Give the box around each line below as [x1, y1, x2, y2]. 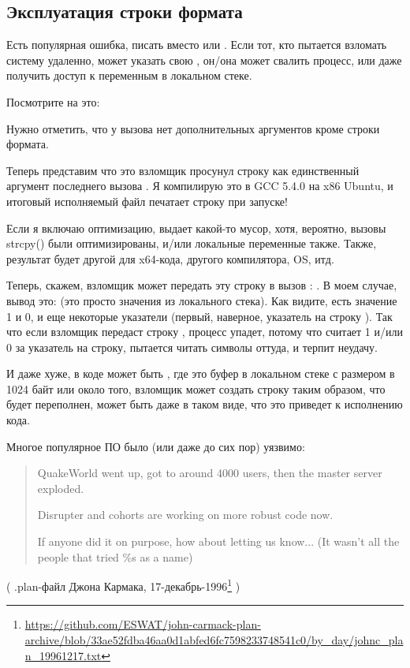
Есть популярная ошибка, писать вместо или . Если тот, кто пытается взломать [6, 36, 387, 53]
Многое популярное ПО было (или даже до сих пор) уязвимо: [6, 438, 305, 454]
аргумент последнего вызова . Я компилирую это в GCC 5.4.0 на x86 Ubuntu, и [6, 177, 393, 194]
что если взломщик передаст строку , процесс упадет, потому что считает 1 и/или [6, 323, 403, 340]
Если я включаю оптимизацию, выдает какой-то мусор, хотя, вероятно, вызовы [6, 219, 386, 236]
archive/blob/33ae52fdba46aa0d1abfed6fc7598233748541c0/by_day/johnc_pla [24, 632, 404, 648]
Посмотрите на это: [6, 93, 100, 110]
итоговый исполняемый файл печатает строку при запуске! [6, 192, 288, 209]
